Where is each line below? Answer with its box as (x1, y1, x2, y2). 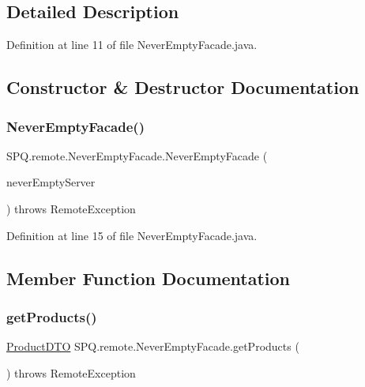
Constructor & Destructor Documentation (6, 75, 359, 100)
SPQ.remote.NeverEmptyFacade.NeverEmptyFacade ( (6, 147, 268, 163)
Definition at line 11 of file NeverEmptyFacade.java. (6, 36, 258, 53)
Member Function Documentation (6, 265, 291, 290)
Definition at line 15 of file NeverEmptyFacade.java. (6, 227, 258, 243)
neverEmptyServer (6, 174, 96, 190)
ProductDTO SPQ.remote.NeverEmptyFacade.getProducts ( (6, 338, 299, 355)
